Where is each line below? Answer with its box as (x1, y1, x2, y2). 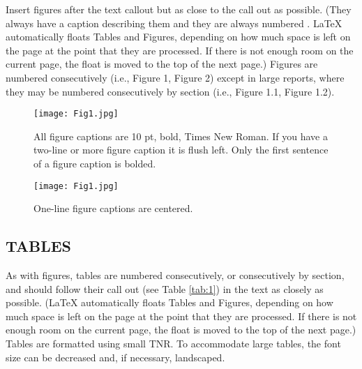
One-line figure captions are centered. (33, 201, 193, 216)
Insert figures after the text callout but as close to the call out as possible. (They (6, 2, 352, 16)
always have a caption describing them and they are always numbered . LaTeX (6, 15, 342, 30)
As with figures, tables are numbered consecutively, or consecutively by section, (6, 268, 345, 283)
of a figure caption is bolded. (33, 156, 156, 170)
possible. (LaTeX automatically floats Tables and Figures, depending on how (6, 295, 333, 310)
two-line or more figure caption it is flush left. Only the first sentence (33, 142, 329, 157)
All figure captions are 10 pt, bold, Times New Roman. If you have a (33, 128, 328, 143)
